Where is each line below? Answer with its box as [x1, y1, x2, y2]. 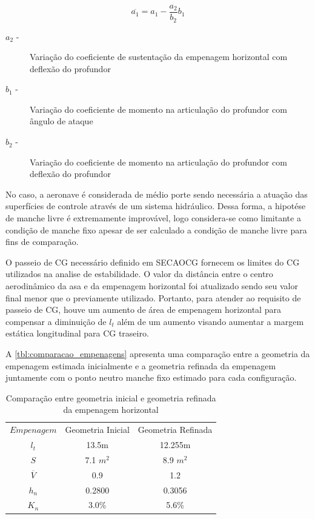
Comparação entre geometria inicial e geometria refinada [5, 391, 216, 404]
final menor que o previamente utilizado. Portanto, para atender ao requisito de [5, 291, 301, 304]
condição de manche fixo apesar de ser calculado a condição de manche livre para [5, 223, 307, 236]
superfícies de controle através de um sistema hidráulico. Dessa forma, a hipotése [5, 199, 306, 212]
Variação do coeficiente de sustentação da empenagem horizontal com [30, 50, 288, 63]
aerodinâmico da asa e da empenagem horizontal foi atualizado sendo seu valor [5, 280, 298, 292]
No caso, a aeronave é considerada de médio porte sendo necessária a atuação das [5, 187, 308, 200]
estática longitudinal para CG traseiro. [5, 327, 149, 340]
